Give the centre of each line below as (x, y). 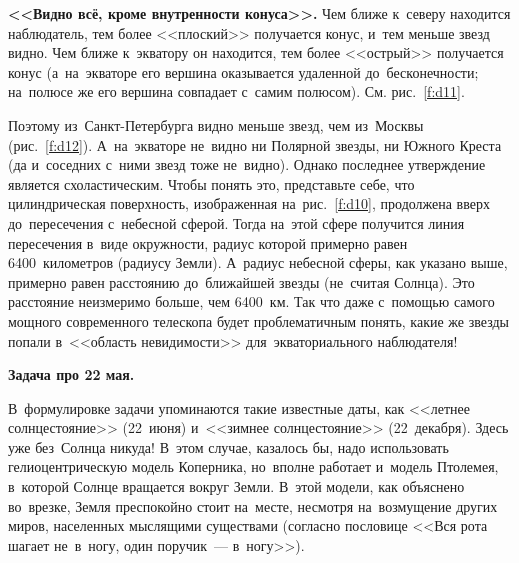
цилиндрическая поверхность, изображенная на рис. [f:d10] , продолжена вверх (249, 203)
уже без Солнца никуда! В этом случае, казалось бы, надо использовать (228, 446)
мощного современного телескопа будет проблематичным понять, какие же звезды (258, 320)
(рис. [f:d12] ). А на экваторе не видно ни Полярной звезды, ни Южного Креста (255, 144)
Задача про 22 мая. (71, 374)
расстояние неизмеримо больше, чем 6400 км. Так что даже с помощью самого (251, 301)
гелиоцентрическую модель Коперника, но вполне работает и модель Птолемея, (253, 466)
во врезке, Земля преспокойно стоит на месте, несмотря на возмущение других (253, 505)
